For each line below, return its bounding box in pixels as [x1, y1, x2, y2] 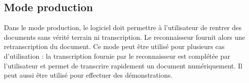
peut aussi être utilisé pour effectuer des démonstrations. [4, 70, 173, 80]
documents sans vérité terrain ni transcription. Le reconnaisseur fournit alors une [4, 32, 245, 42]
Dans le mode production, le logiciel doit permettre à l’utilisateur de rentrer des [4, 22, 242, 33]
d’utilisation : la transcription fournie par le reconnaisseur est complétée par [4, 50, 231, 61]
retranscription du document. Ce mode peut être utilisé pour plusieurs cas [4, 41, 225, 51]
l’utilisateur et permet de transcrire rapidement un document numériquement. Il [4, 60, 243, 70]
